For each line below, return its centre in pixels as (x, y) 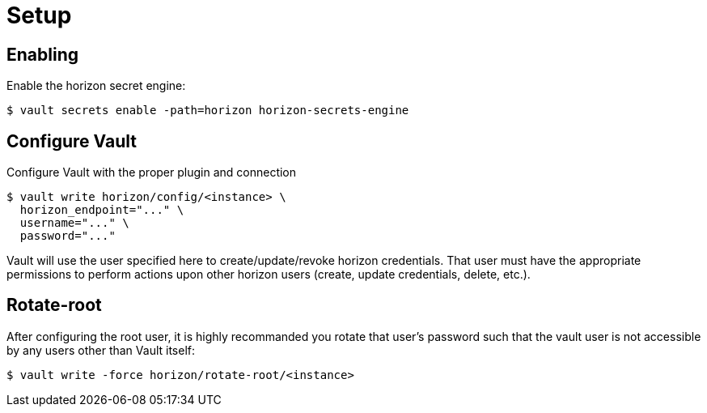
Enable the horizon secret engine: (96, 86)
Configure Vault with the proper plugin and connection (152, 172)
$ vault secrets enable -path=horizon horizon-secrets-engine (208, 111)
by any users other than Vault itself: (101, 350)
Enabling (42, 54)
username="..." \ (74, 223)
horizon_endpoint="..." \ (102, 210)
